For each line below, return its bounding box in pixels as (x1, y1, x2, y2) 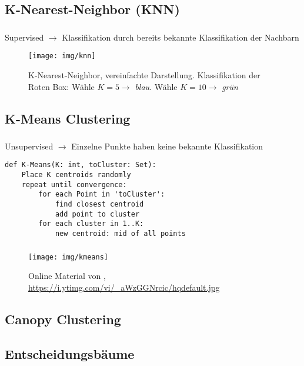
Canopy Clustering (5, 310, 121, 328)
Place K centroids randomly (21, 171, 131, 179)
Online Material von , (28, 269, 106, 282)
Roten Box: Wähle (28, 80, 95, 92)
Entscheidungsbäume (5, 344, 135, 362)
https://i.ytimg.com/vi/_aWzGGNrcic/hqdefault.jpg (28, 281, 220, 293)
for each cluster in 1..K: (38, 219, 144, 228)
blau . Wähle (135, 80, 178, 92)
